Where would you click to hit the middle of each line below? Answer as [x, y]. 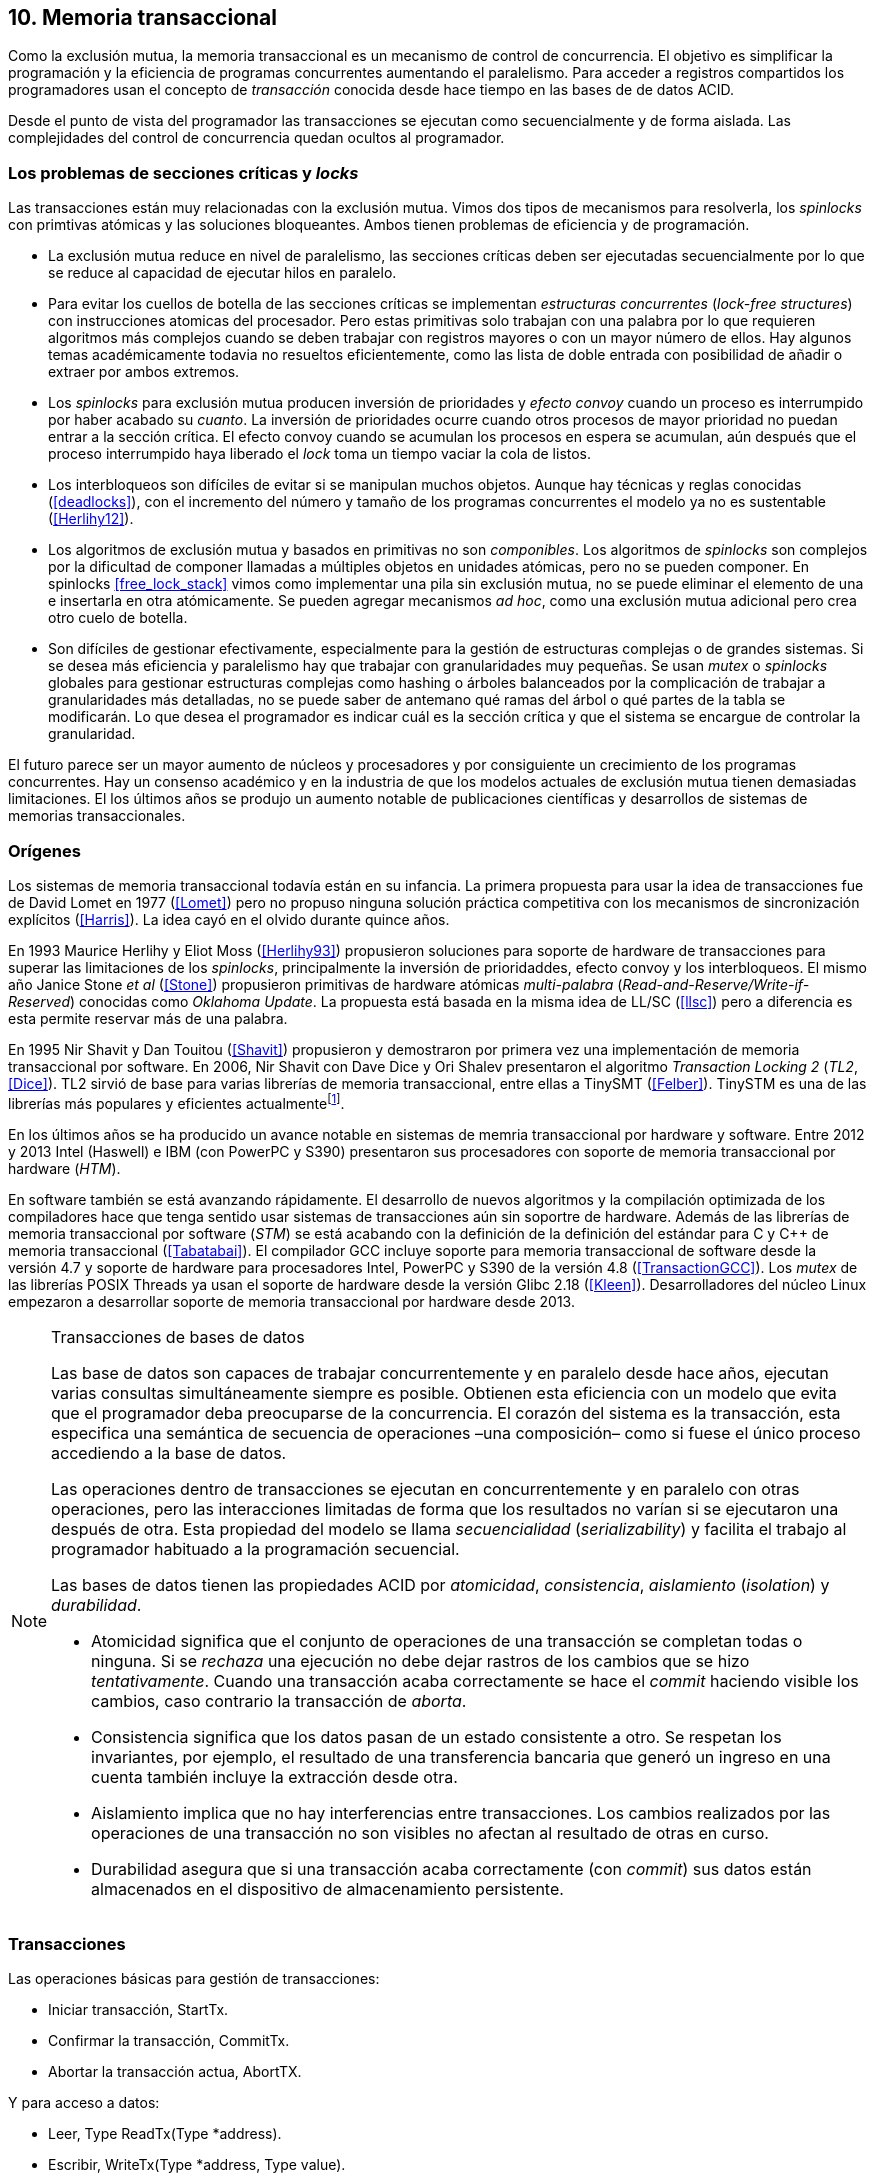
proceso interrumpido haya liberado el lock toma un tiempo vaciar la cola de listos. [320, 454]
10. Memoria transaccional [142, 17]
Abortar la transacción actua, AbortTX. [175, 2072]
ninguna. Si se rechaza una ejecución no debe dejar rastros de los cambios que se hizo [420, 1660]
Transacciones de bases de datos [178, 1336]
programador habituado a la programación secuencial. [255, 1548]
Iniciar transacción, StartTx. [138, 2010]
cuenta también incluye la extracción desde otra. [274, 1776]
